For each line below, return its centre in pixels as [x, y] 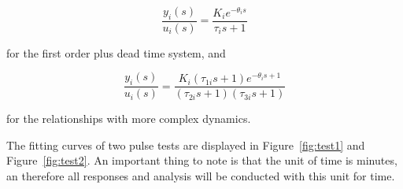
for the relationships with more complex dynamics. [129, 119]
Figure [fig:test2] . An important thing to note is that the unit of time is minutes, [202, 160]
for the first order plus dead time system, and [116, 52]
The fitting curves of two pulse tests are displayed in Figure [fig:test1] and [186, 145]
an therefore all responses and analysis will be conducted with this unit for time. [201, 176]
